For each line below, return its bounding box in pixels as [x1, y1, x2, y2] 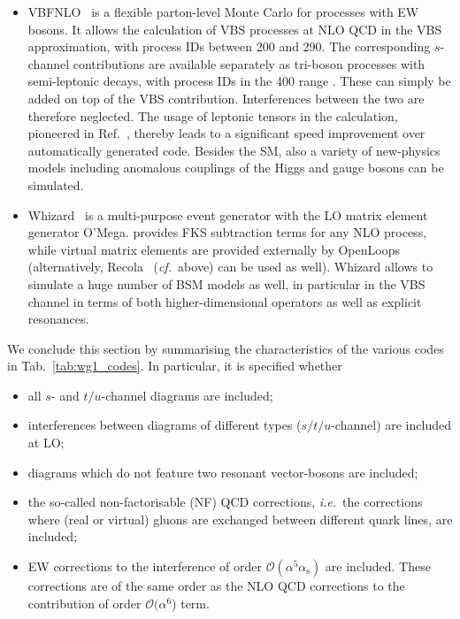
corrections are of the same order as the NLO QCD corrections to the [27, 577, 405, 595]
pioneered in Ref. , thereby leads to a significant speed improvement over [27, 124, 425, 142]
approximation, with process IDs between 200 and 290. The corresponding [27, 37, 431, 56]
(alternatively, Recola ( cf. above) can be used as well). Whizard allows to [27, 257, 433, 276]
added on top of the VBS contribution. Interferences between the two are [27, 88, 425, 107]
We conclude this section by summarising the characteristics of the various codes [7, 339, 444, 357]
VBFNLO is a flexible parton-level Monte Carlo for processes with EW [27, 3, 419, 20]
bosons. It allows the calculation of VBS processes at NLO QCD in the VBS [27, 19, 442, 38]
